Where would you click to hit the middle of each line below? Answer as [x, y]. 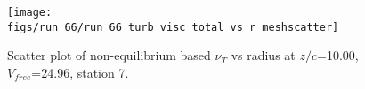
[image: [30, 12]
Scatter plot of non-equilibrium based [109, 55]
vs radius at [263, 55]
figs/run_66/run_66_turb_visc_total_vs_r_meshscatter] [173, 27]
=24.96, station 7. [80, 72]
